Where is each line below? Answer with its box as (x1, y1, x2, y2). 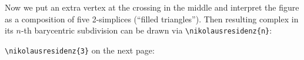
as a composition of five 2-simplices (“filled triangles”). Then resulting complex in (5, 12, 299, 25)
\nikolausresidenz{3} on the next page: (5, 44, 155, 56)
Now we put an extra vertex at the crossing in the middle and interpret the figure (5, 1, 299, 13)
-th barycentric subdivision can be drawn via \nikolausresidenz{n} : (21, 24, 272, 36)
